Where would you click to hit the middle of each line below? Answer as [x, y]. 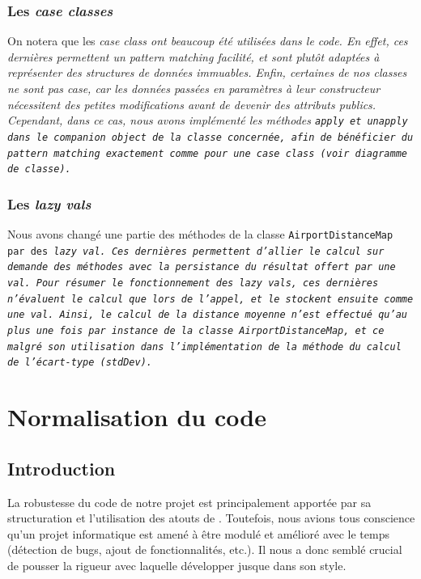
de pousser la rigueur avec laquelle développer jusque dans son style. [177, 565]
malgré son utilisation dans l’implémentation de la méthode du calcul [204, 347]
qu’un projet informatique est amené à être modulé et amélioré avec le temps [198, 533]
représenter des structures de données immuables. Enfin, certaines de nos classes [207, 72]
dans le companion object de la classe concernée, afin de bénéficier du [210, 137]
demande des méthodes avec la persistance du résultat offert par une [202, 267]
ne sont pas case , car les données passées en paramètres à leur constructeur [194, 88]
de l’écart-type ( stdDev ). [80, 363]
